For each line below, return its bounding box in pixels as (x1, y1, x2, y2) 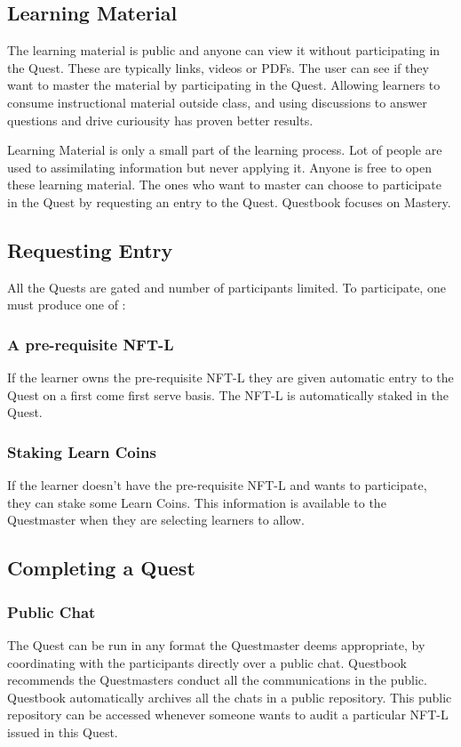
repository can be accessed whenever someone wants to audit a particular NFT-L (7, 705, 449, 724)
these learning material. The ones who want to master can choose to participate (7, 175, 441, 194)
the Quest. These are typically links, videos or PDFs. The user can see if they (7, 58, 429, 76)
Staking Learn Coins (7, 440, 156, 462)
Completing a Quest (7, 554, 195, 582)
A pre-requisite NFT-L (7, 333, 174, 355)
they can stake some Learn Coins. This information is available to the (7, 493, 386, 511)
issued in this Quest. (7, 722, 118, 741)
